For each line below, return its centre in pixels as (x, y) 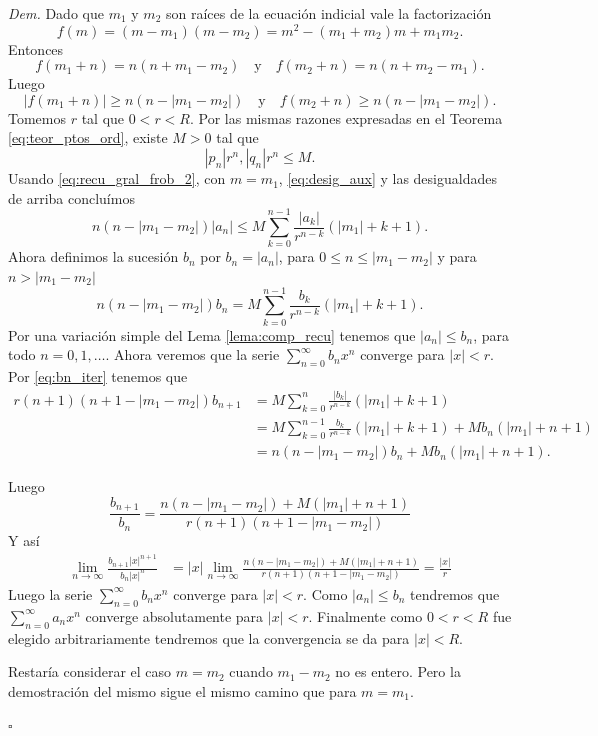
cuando (251, 671)
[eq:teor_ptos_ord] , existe (88, 137)
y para (457, 256)
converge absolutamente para (174, 615)
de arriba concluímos (71, 197)
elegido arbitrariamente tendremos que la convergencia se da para (209, 637)
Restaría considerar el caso (90, 671)
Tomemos (37, 117)
